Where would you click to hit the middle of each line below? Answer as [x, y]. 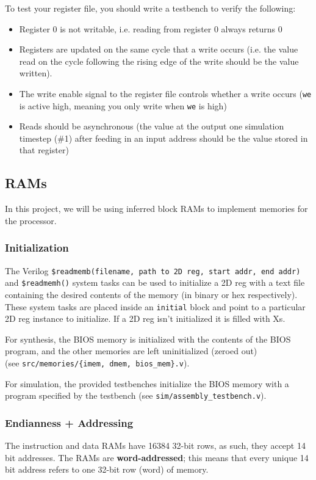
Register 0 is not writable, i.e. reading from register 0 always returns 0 [151, 28]
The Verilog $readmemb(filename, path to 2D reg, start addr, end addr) [153, 270]
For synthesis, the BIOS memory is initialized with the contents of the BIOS [148, 339]
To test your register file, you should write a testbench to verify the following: [150, 8]
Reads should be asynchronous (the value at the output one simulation [152, 126]
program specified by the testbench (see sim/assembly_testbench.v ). [136, 395]
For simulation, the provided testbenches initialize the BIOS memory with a [147, 383]
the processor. [31, 220]
